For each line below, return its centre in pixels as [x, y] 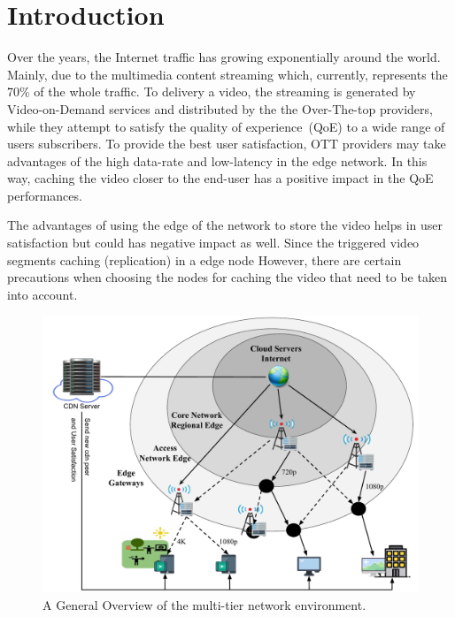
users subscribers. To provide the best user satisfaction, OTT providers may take [227, 144]
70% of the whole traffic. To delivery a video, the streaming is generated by [212, 91]
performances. [45, 195]
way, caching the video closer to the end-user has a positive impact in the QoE [220, 178]
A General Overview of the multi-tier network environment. [204, 605]
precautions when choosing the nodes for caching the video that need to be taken [227, 277]
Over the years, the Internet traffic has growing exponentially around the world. [224, 57]
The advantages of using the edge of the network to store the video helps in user [225, 225]
